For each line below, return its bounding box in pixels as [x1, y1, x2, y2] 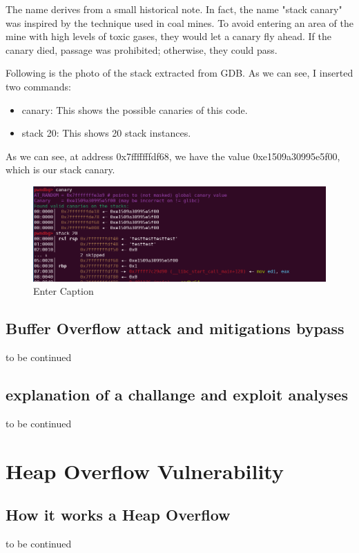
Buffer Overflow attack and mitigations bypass [6, 318, 345, 339]
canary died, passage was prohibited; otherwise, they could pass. [6, 42, 278, 57]
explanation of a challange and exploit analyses [6, 384, 348, 405]
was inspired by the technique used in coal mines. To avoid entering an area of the [6, 15, 354, 30]
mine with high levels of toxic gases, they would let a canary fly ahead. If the [6, 29, 331, 43]
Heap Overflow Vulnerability [6, 456, 284, 485]
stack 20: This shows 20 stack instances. [21, 126, 191, 140]
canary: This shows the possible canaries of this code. [21, 102, 248, 117]
